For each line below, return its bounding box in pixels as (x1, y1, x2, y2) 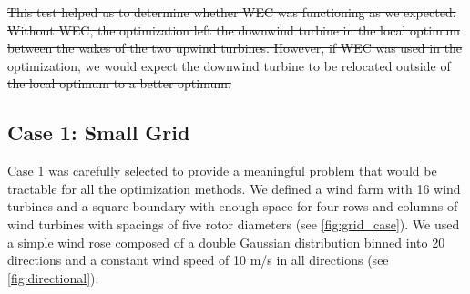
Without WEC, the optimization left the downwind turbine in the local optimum (7, 20, 460, 39)
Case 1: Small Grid (7, 118, 190, 147)
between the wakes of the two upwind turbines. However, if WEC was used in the (7, 38, 463, 57)
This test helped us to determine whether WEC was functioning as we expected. (7, 3, 456, 21)
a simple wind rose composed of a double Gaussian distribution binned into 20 (7, 232, 445, 251)
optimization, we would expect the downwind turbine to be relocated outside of (7, 56, 451, 75)
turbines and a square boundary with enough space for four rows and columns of (7, 197, 458, 216)
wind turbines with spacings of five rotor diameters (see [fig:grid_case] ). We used (7, 214, 460, 233)
